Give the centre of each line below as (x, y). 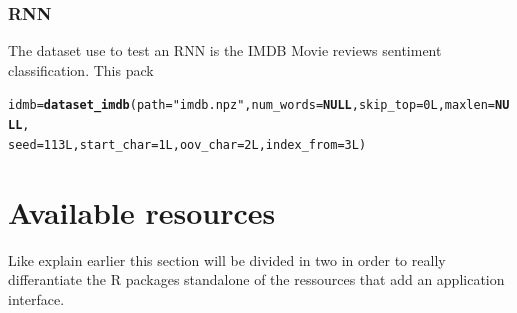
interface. (36, 298)
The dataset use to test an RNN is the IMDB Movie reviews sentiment (225, 50)
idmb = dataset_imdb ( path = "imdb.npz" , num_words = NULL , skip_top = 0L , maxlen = (251, 105)
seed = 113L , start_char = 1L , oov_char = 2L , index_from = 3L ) (187, 144)
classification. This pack (81, 69)
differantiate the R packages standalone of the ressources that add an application (256, 279)
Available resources (142, 211)
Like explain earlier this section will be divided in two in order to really (227, 259)
